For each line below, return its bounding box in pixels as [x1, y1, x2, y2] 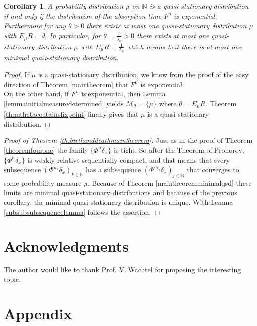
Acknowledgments [4, 235, 128, 256]
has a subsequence [86, 164, 141, 175]
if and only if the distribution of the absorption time [4, 10, 162, 21]
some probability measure [4, 177, 82, 187]
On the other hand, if [4, 89, 69, 99]
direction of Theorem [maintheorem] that [4, 79, 128, 89]
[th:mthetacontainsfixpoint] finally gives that [4, 109, 139, 119]
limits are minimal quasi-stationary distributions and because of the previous [4, 187, 237, 197]
